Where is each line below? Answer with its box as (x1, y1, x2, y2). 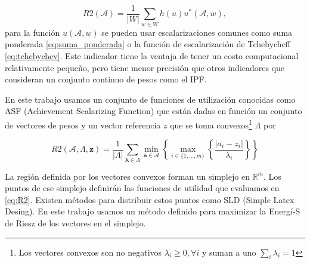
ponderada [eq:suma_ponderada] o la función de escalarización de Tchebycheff (5, 38, 291, 50)
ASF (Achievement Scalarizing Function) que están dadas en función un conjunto (5, 105, 302, 117)
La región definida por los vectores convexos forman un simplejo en (5, 170, 250, 182)
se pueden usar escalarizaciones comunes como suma (101, 26, 293, 38)
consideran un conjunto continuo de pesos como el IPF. (5, 73, 207, 85)
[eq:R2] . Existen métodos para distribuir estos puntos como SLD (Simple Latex (5, 193, 294, 205)
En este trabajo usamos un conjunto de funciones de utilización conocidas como (5, 93, 296, 105)
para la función (5, 26, 60, 38)
